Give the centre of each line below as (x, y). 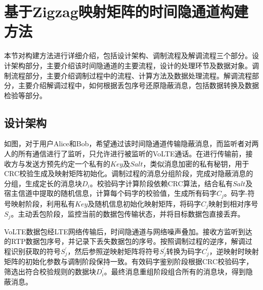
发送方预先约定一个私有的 (68, 163)
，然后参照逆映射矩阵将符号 (114, 251)
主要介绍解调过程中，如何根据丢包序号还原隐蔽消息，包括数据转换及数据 (138, 85)
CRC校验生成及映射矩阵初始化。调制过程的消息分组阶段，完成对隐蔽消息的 (129, 173)
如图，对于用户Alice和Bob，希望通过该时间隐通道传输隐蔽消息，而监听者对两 (131, 143)
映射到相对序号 (233, 203)
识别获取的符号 (36, 251)
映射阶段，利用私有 (43, 203)
